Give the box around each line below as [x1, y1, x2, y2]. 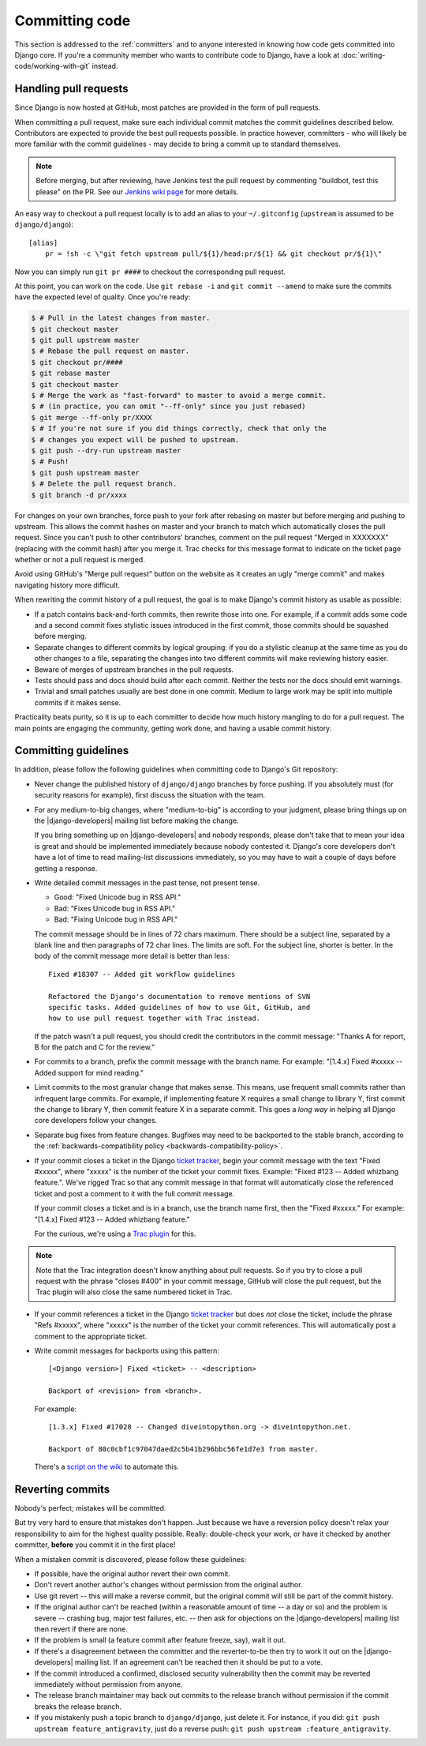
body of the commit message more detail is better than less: [34, 952, 230, 961]
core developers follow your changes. [34, 1116, 158, 1125]
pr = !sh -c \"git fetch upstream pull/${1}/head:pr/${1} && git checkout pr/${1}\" [44, 250, 383, 258]
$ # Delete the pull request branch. [31, 479, 177, 489]
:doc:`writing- [341, 50, 386, 59]
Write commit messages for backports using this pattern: [34, 1346, 220, 1356]
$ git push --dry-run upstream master [31, 446, 181, 455]
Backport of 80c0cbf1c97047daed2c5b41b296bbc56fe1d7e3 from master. [48, 1444, 319, 1453]
